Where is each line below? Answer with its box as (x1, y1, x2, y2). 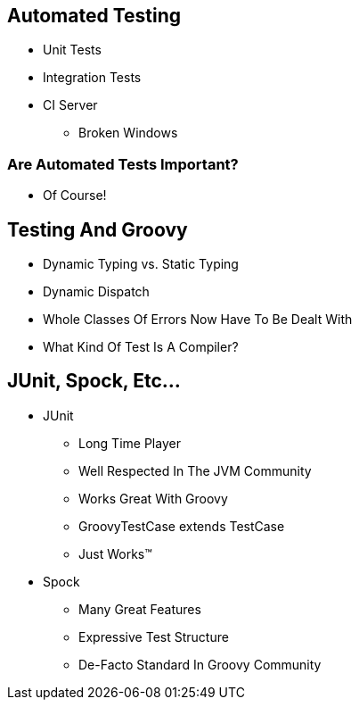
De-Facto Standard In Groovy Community (78, 656, 322, 672)
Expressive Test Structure (78, 628, 229, 645)
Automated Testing (7, 4, 182, 27)
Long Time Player (78, 435, 181, 451)
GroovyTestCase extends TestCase (78, 518, 285, 534)
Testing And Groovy (7, 218, 188, 241)
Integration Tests (43, 70, 142, 86)
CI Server (43, 97, 98, 113)
